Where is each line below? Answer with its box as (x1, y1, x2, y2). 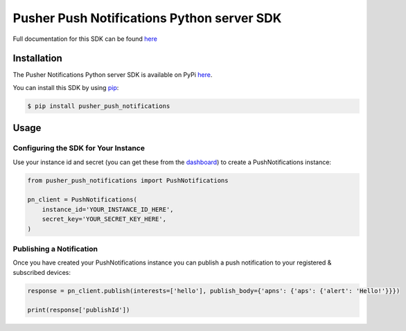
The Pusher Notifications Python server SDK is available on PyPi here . (12, 71, 213, 79)
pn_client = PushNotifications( (27, 196, 138, 204)
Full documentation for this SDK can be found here (12, 35, 157, 43)
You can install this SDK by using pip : (12, 83, 119, 91)
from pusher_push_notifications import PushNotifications (27, 177, 229, 184)
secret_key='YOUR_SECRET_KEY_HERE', (42, 215, 166, 223)
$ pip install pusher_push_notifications (27, 102, 170, 110)
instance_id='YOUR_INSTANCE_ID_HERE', (42, 205, 174, 213)
